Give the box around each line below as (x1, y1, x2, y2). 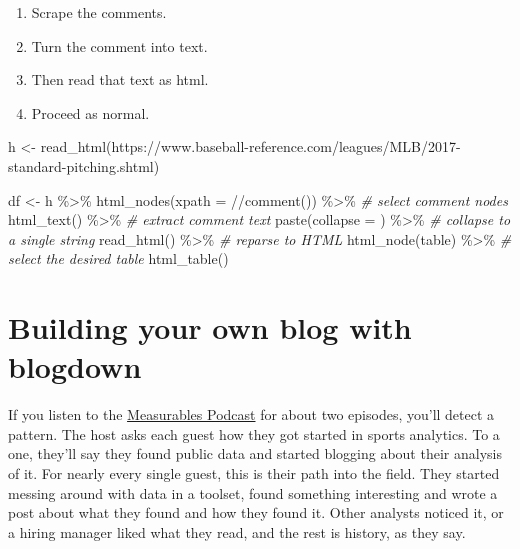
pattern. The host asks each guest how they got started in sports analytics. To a (8, 423, 500, 444)
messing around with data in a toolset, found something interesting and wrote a (8, 482, 498, 503)
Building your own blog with (8, 307, 412, 348)
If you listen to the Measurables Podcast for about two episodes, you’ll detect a (8, 404, 495, 425)
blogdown (8, 346, 142, 387)
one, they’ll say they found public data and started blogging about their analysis (8, 443, 502, 464)
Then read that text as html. (31, 69, 209, 90)
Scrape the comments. (31, 2, 167, 22)
